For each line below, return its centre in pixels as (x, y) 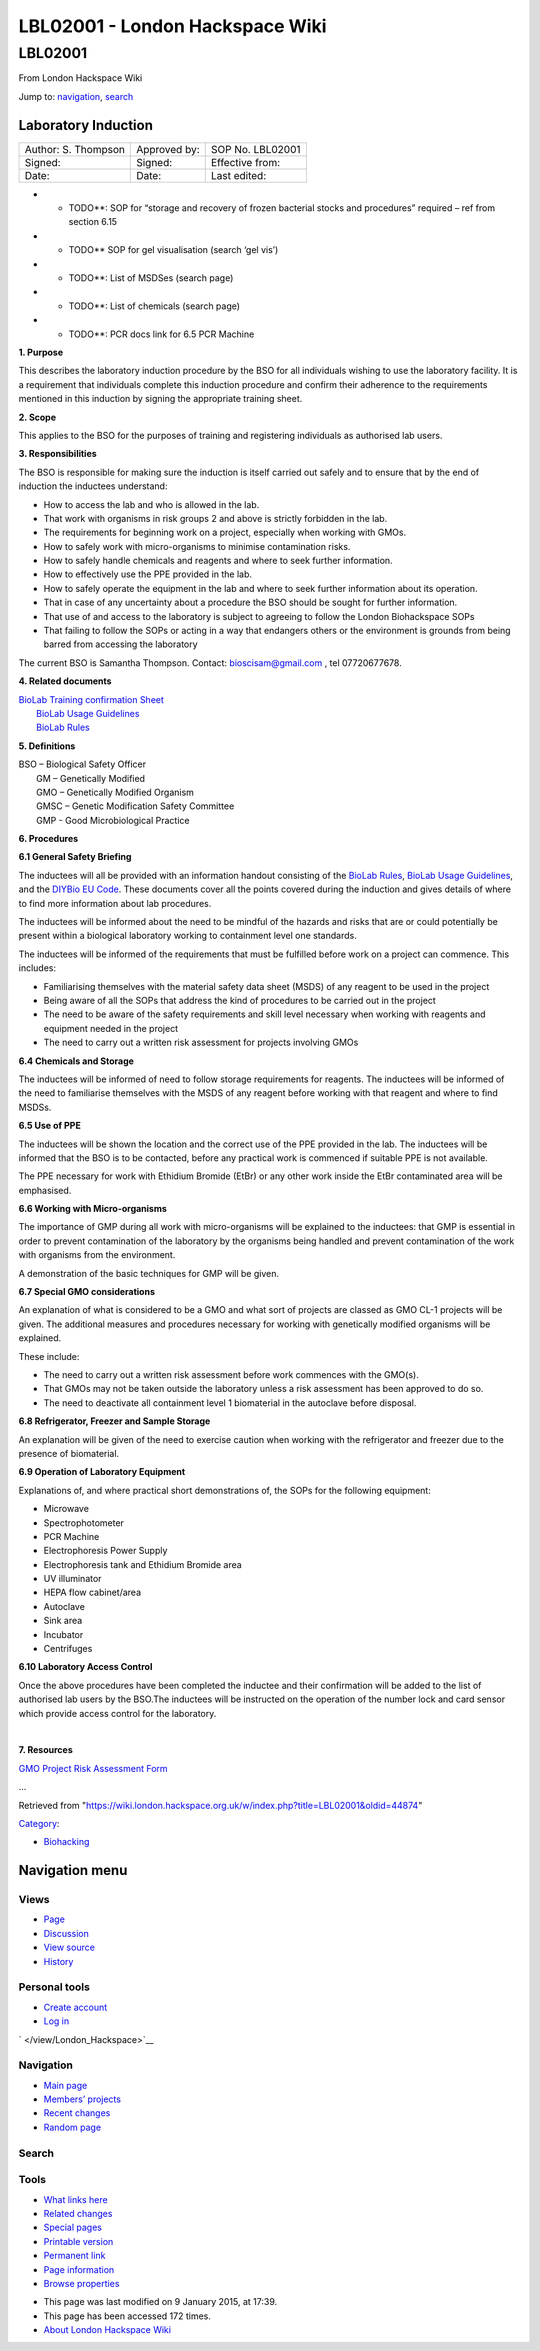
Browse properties (81, 2283)
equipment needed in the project (111, 1028)
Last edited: (238, 175)
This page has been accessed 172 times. (127, 2316)
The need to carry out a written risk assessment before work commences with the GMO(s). (231, 1374)
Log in (56, 2021)
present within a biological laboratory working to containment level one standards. (187, 936)
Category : (39, 1823)
